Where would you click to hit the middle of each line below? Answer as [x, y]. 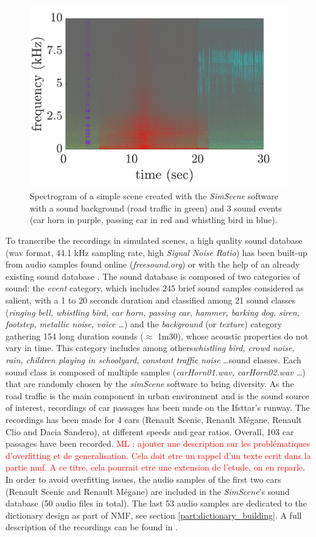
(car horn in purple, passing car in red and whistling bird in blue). [154, 220]
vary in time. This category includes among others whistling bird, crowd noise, [150, 348]
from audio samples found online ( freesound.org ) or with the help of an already [153, 264]
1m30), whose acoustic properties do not [233, 336]
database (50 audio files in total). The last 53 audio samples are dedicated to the [156, 503]
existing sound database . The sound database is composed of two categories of [153, 276]
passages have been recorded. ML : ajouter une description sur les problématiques [158, 443]
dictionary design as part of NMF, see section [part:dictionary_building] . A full [154, 515]
